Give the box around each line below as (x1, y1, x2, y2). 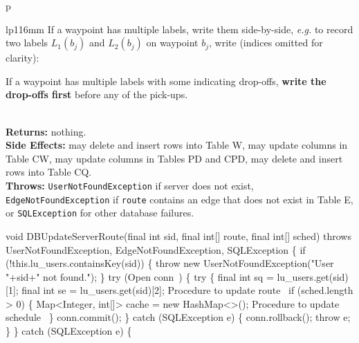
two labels (6, 35, 48, 50)
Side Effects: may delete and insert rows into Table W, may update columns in (6, 138, 348, 152)
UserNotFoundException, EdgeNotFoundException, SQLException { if (6, 242, 306, 257)
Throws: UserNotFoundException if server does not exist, (6, 178, 254, 192)
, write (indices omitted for (209, 35, 323, 50)
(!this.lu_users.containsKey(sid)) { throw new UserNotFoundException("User (6, 256, 334, 270)
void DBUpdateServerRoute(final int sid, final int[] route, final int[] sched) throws (6, 228, 351, 243)
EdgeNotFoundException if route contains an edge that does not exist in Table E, (6, 192, 353, 206)
